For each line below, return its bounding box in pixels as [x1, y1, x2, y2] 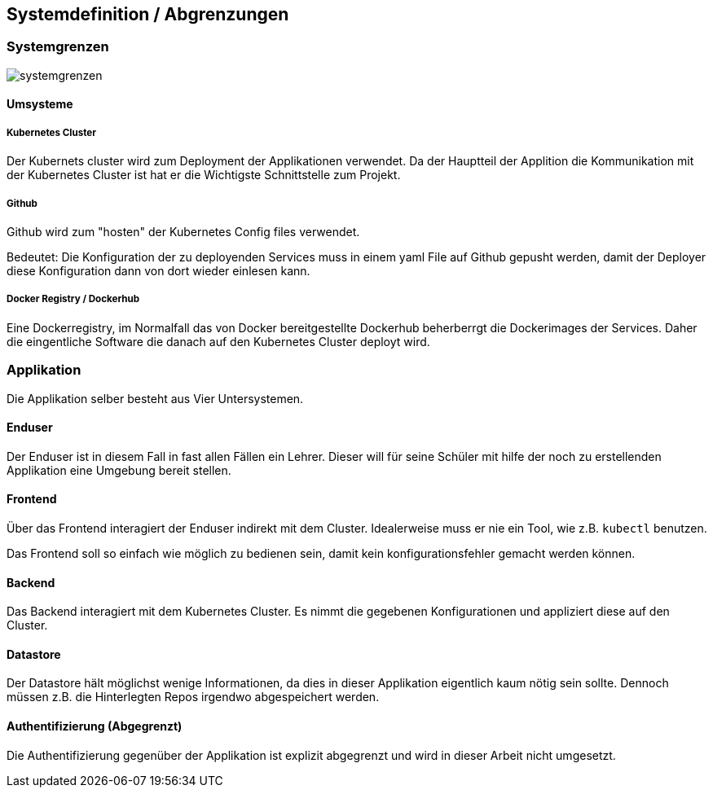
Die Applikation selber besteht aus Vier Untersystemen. [7, 391, 304, 406]
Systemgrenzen [7, 38, 109, 55]
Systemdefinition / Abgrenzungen [7, 4, 289, 24]
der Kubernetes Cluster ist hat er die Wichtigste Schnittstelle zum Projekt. [7, 168, 401, 182]
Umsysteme [7, 97, 73, 112]
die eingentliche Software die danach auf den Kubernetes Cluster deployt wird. [7, 334, 430, 349]
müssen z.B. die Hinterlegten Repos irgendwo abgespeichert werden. [7, 690, 380, 704]
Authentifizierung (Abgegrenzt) [7, 718, 183, 733]
